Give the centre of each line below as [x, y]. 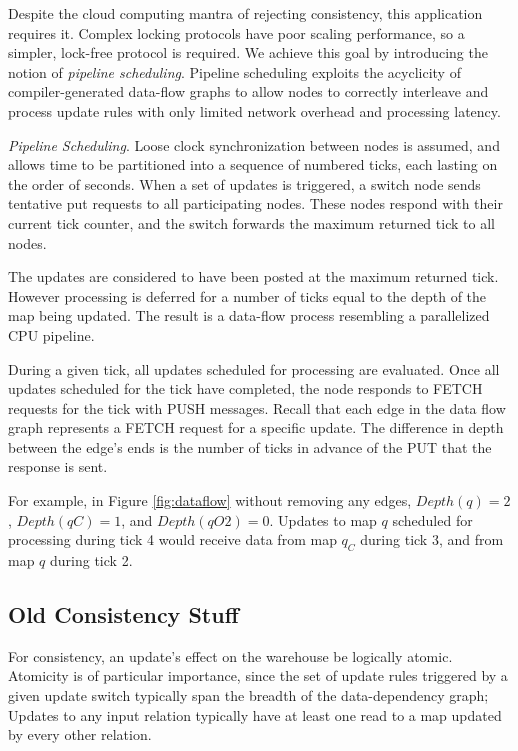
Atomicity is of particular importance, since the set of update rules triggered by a [258, 675]
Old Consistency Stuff [123, 614]
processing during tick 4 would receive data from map [172, 539]
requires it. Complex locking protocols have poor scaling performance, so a [236, 32]
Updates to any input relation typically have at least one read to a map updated [255, 714]
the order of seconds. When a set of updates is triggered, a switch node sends [244, 183]
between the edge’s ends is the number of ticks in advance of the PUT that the [250, 446]
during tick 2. [91, 560]
